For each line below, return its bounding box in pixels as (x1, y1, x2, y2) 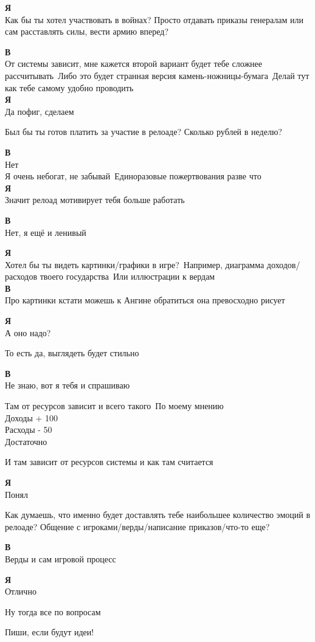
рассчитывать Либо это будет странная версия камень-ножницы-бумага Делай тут (5, 69, 310, 81)
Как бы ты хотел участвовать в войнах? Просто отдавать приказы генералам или (5, 13, 303, 26)
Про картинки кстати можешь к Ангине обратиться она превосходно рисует (5, 294, 285, 306)
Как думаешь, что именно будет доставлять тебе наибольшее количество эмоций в (5, 508, 311, 521)
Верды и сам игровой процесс (5, 552, 116, 565)
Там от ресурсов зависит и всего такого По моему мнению (5, 399, 224, 412)
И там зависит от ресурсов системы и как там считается (5, 455, 213, 468)
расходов (5, 270, 38, 283)
